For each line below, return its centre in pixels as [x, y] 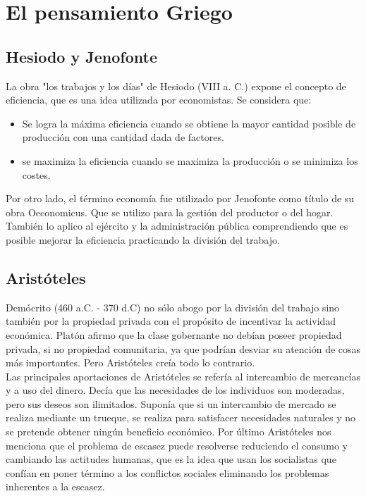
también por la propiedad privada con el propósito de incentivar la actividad [171, 321]
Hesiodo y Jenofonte [81, 56]
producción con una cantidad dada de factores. [123, 137]
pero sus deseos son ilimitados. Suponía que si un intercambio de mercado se [171, 403]
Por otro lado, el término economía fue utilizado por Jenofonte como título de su [180, 198]
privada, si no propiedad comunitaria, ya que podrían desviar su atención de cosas [183, 348]
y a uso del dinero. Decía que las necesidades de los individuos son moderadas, [175, 390]
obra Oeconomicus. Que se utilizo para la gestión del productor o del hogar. [170, 212]
